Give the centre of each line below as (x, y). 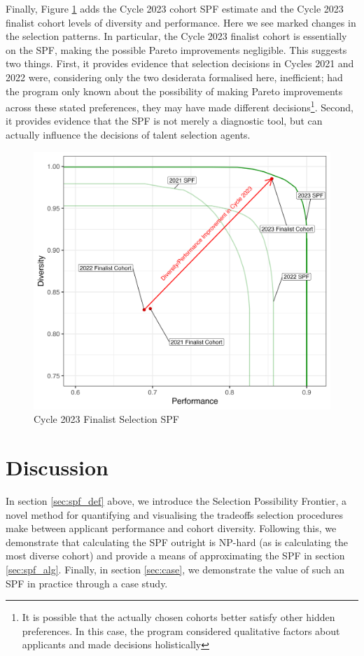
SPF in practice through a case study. (87, 583)
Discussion (57, 467)
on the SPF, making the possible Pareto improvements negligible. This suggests (176, 49)
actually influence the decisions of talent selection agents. (128, 134)
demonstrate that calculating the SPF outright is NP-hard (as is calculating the (177, 542)
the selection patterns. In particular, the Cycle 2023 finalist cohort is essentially (176, 36)
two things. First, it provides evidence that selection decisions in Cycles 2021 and (180, 63)
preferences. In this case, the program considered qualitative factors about (181, 630)
